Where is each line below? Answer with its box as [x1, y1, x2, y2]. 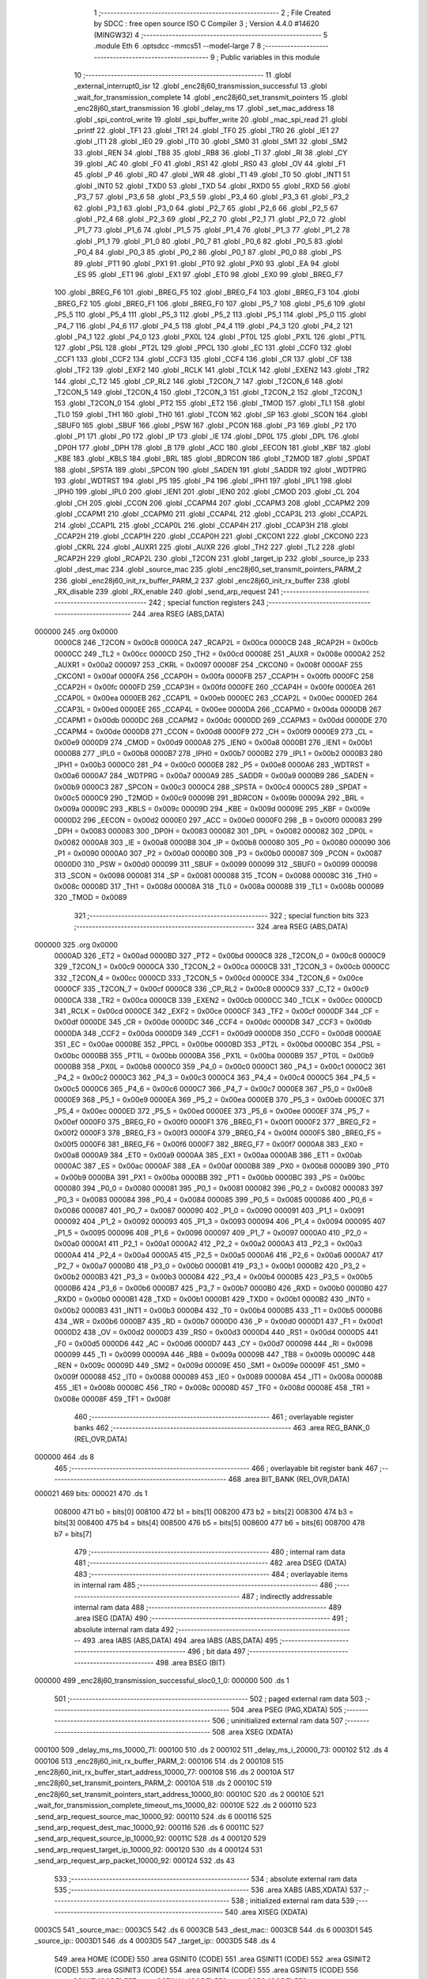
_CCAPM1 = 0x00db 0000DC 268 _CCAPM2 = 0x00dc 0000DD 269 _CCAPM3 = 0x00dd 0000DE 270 [54, 716, 387, 725]
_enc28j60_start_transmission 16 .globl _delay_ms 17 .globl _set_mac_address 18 [74, 104, 334, 113]
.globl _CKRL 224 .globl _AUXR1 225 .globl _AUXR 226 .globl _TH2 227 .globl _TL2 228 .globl [54, 542, 355, 552]
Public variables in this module [220, 52, 320, 62]
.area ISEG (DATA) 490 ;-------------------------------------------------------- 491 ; [74, 1613, 348, 1623]
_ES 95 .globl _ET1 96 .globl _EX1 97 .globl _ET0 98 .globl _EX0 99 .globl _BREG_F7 [74, 269, 343, 279]
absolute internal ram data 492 [74, 1624, 175, 1634]
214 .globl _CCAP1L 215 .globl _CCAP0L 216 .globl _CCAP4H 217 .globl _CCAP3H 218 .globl [54, 520, 349, 530]
